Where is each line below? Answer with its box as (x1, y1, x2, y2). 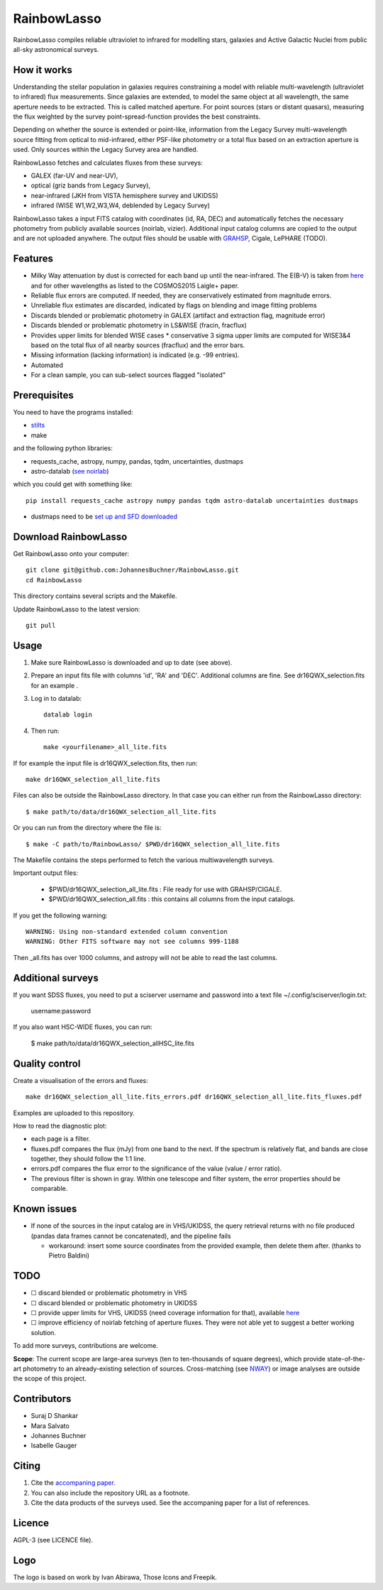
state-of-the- (326, 1354, 365, 1363)
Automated (30, 361, 64, 369)
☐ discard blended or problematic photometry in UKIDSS (30, 1298, 198, 1307)
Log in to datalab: (30, 695, 82, 703)
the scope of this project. (13, 1374, 87, 1383)
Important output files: (13, 868, 78, 877)
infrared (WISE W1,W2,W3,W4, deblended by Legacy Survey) (30, 201, 211, 209)
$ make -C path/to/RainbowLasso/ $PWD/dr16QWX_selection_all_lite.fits (26, 840, 280, 848)
